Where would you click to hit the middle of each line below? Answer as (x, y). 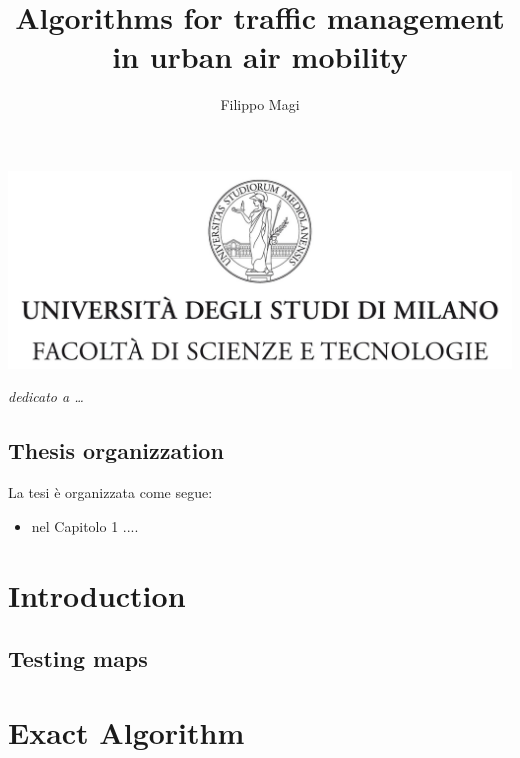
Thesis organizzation (116, 450)
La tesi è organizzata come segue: (110, 492)
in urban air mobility (260, 56)
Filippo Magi (260, 104)
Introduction (97, 594)
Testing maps (78, 658)
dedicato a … (46, 396)
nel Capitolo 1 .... (85, 525)
